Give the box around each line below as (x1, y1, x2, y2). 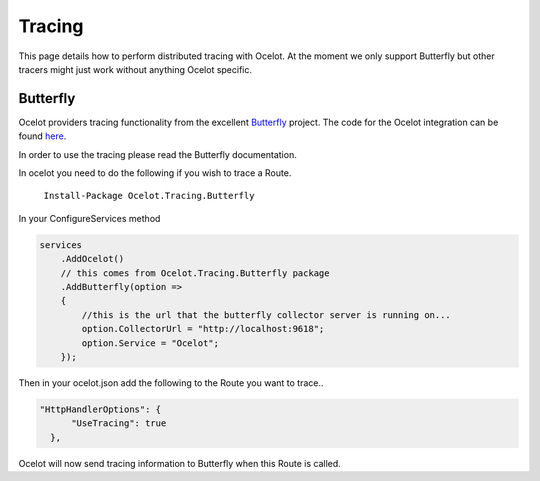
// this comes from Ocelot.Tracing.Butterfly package (60, 267, 330, 279)
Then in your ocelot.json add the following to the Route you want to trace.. (18, 376, 324, 389)
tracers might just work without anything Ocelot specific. (18, 63, 253, 75)
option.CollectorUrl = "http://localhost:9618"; (81, 323, 325, 335)
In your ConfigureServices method (18, 212, 161, 224)
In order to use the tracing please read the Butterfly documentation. (18, 148, 297, 160)
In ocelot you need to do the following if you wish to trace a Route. (18, 167, 292, 179)
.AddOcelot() (60, 253, 125, 265)
